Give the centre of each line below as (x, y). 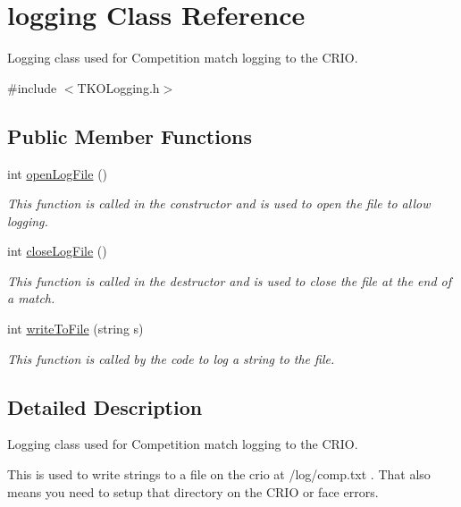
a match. (31, 298)
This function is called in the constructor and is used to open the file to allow (219, 203)
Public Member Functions (130, 135)
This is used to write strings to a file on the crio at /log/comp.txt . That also (219, 474)
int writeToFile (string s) (75, 329)
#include (32, 87)
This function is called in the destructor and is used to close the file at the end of (230, 280)
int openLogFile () (58, 173)
